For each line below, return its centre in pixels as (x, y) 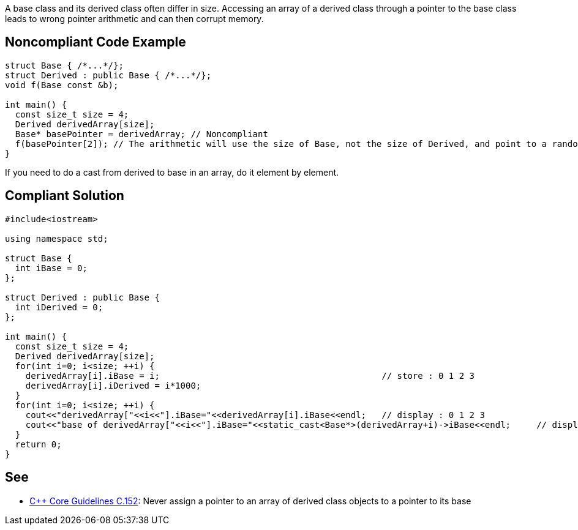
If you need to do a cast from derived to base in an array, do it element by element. (172, 172)
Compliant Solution (65, 196)
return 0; (38, 444)
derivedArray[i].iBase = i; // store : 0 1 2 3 (250, 375)
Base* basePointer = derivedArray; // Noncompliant (141, 134)
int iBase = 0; (51, 268)
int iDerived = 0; (59, 307)
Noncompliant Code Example (96, 42)
